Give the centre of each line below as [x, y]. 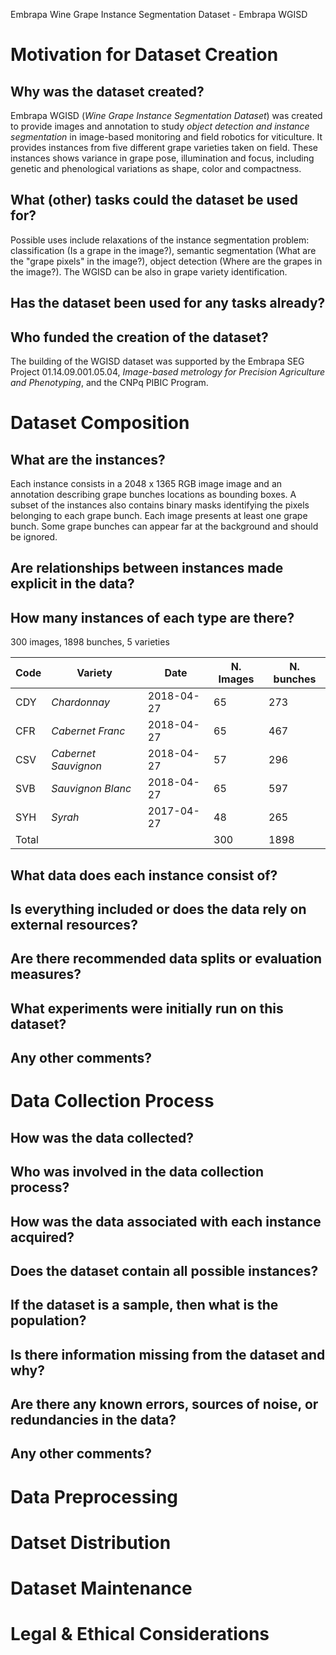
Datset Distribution [91, 1542]
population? [48, 1320]
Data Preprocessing [94, 1496]
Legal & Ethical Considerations [140, 1634]
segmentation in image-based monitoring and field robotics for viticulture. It [166, 137]
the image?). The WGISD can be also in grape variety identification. [149, 271]
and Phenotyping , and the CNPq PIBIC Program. [109, 383]
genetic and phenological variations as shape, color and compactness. [156, 168]
